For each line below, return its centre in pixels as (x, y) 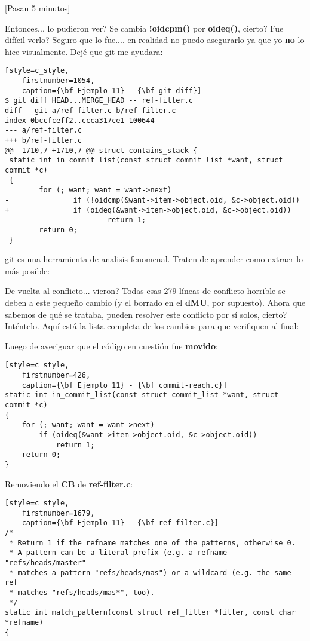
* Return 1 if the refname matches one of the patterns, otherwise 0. (152, 543)
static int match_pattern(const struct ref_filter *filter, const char (150, 613)
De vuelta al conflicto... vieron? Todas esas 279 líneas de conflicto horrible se (145, 291)
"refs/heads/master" (46, 563)
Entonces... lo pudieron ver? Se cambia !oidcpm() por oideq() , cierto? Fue (144, 28)
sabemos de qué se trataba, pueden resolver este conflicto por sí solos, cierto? (146, 314)
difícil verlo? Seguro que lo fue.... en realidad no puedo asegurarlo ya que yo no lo (155, 40)
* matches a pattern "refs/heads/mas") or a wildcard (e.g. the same (150, 573)
